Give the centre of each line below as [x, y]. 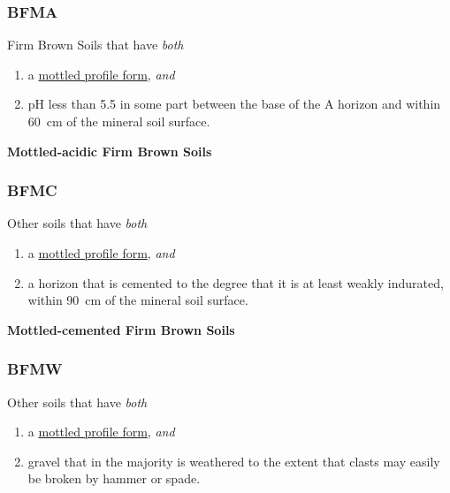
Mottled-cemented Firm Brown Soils [121, 329]
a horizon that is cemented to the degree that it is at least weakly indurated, [236, 282]
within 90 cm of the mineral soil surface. [138, 300]
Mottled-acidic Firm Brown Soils [110, 151]
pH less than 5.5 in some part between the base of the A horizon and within [234, 104]
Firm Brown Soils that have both [95, 45]
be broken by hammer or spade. [114, 478]
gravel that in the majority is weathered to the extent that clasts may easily [234, 461]
